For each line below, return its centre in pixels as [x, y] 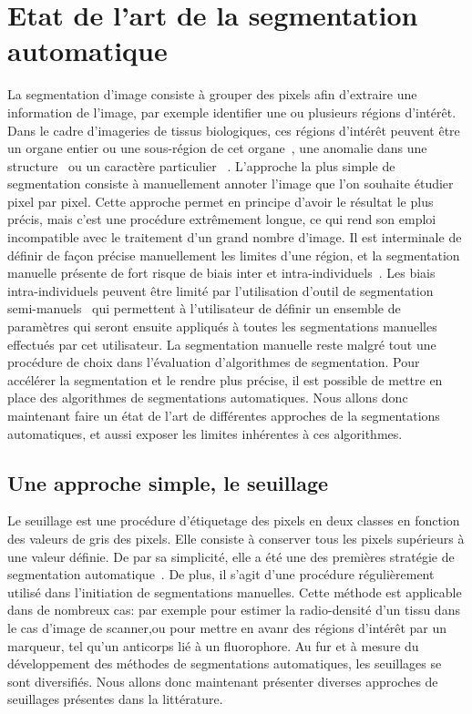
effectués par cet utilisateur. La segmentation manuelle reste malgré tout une [222, 344]
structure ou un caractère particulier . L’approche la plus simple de [201, 165]
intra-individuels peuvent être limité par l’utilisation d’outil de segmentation [221, 290]
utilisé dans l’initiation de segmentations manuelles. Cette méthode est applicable [235, 592]
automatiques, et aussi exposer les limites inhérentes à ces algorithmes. [205, 433]
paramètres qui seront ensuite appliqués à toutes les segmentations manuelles [222, 326]
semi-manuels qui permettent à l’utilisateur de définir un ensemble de [204, 308]
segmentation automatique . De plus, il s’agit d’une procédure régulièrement [221, 574]
